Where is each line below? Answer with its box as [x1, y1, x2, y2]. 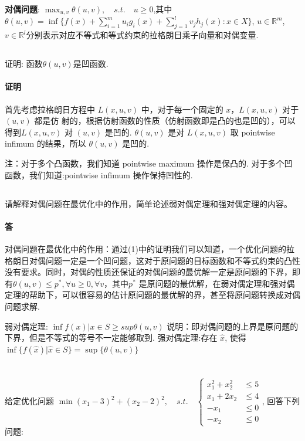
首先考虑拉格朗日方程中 [5, 103, 95, 115]
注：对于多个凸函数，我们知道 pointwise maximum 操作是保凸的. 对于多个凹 [5, 157, 293, 169]
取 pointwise [230, 125, 275, 138]
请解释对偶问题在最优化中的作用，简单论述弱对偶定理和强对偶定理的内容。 [5, 197, 292, 209]
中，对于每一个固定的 [141, 103, 223, 115]
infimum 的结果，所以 [5, 137, 86, 150]
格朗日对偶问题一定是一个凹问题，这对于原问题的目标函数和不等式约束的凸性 [5, 254, 300, 266]
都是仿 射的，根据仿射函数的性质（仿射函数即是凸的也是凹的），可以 [34, 114, 296, 127]
